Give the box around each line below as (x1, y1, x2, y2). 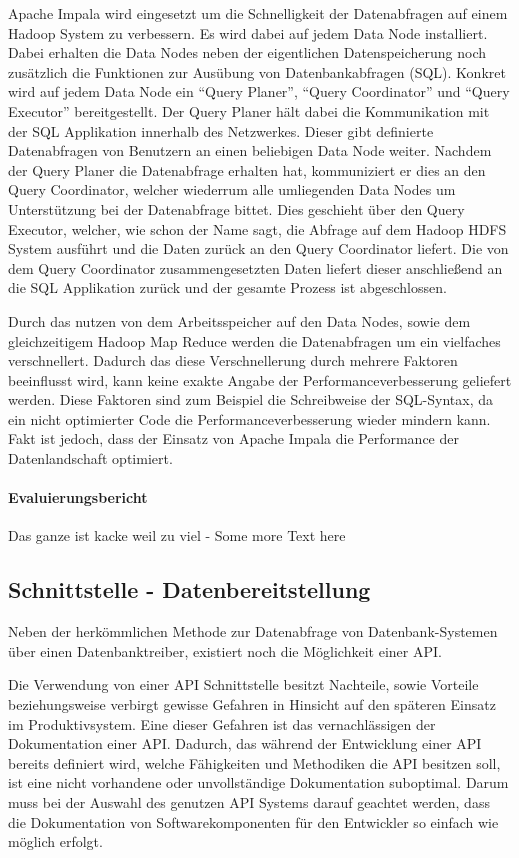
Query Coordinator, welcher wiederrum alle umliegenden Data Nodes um (8, 179, 456, 200)
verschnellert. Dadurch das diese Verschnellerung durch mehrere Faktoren (8, 350, 458, 371)
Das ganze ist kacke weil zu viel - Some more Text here (8, 525, 346, 546)
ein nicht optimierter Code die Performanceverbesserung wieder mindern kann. (8, 408, 491, 429)
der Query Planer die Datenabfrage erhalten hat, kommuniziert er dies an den (8, 159, 486, 180)
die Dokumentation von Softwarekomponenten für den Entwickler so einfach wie (8, 811, 499, 832)
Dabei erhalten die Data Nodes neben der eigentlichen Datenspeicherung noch (8, 42, 487, 63)
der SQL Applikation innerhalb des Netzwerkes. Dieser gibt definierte (8, 120, 434, 141)
